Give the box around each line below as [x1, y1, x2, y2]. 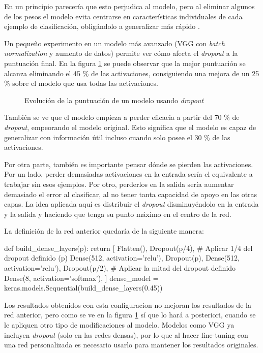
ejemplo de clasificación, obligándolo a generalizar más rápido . [4, 21, 200, 31]
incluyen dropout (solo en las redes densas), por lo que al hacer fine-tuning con [4, 329, 248, 340]
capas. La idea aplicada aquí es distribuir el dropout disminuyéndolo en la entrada [4, 199, 259, 209]
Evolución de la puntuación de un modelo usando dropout [24, 94, 204, 105]
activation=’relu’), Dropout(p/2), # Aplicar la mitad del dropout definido [4, 263, 236, 273]
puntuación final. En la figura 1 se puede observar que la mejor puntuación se [4, 57, 246, 68]
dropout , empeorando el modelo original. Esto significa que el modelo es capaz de [4, 121, 256, 132]
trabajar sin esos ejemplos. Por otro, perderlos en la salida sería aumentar [4, 178, 234, 189]
